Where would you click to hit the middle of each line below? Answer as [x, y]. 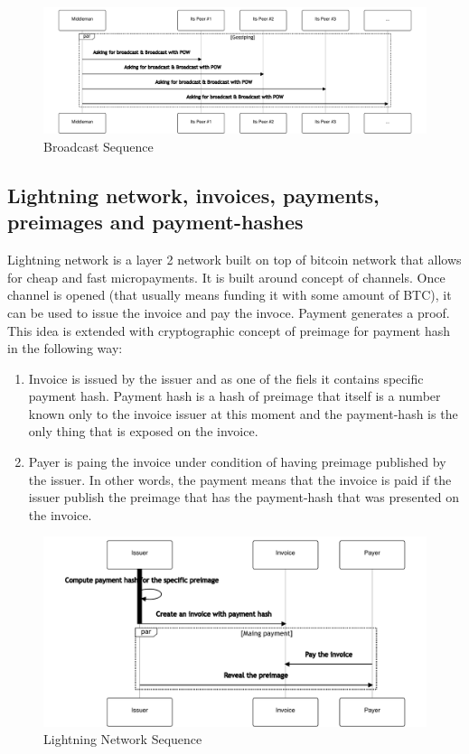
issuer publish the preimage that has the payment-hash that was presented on [244, 497]
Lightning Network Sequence [123, 739]
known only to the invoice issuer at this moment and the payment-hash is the [243, 413]
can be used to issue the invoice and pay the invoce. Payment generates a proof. [229, 312]
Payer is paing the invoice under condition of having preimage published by [237, 462]
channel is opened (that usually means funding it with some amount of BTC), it [230, 295]
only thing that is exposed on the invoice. [143, 431]
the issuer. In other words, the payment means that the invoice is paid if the [240, 479]
